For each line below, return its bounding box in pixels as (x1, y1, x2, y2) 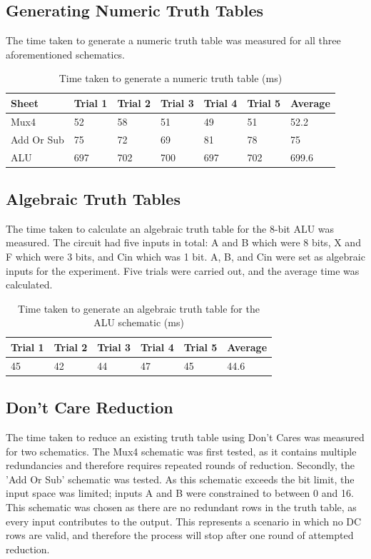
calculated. (6, 277, 53, 292)
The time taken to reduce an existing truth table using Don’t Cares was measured (6, 430, 365, 445)
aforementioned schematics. (6, 46, 126, 61)
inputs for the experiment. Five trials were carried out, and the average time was (6, 263, 360, 278)
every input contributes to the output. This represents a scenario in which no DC (6, 513, 362, 528)
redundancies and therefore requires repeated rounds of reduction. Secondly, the (6, 458, 355, 473)
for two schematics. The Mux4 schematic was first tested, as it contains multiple (6, 443, 357, 458)
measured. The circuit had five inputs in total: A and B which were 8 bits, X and (6, 235, 361, 250)
